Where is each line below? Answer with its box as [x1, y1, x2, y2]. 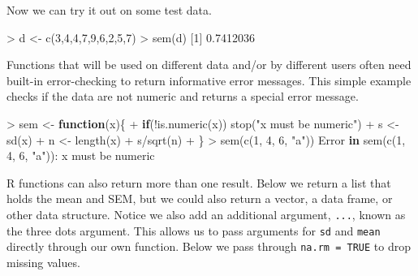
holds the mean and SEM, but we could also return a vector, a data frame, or [6, 190, 393, 207]
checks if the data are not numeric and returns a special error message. [6, 88, 359, 105]
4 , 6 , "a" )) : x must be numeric [6, 147, 155, 164]
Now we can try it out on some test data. [6, 2, 212, 18]
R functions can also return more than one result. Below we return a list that [6, 174, 391, 191]
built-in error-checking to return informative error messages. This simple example [6, 71, 412, 88]
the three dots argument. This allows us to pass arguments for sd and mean [6, 222, 381, 239]
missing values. [6, 253, 80, 270]
